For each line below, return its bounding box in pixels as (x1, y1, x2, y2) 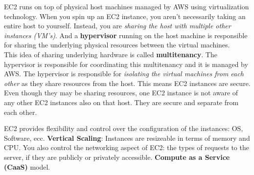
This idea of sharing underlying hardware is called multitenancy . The (4, 49, 217, 59)
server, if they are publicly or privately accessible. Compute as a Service (4, 152, 230, 162)
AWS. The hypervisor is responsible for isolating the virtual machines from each (4, 68, 244, 79)
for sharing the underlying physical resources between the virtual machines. (4, 40, 230, 50)
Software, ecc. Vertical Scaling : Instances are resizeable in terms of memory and (4, 132, 250, 143)
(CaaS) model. (4, 161, 50, 172)
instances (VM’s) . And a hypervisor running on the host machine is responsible (4, 30, 248, 40)
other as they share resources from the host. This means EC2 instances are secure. (4, 78, 251, 88)
